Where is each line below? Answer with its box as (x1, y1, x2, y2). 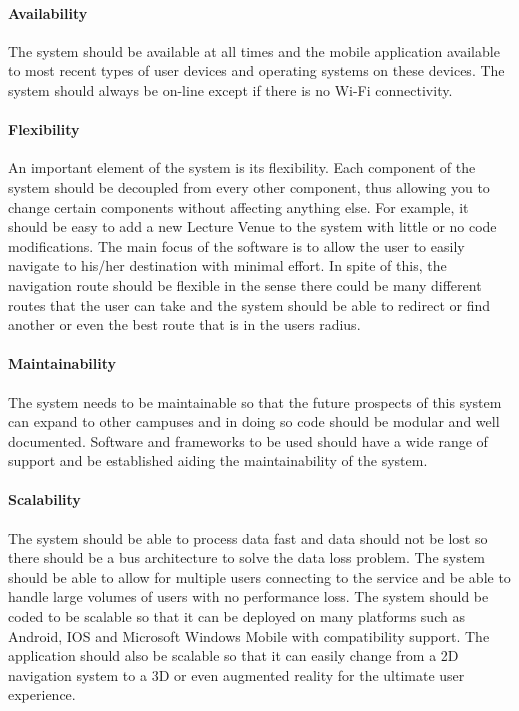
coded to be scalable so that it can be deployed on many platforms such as (8, 606, 465, 627)
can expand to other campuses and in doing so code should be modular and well (8, 411, 500, 432)
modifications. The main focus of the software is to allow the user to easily (8, 235, 465, 256)
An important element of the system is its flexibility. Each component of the (8, 157, 476, 178)
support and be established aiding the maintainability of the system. (8, 450, 428, 471)
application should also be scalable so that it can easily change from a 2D (8, 645, 459, 666)
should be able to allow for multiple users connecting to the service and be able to (8, 566, 511, 587)
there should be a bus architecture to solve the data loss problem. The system (8, 547, 486, 568)
